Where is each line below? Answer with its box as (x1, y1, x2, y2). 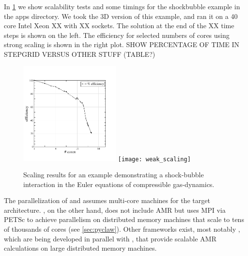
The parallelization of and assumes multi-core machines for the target (4, 195, 210, 205)
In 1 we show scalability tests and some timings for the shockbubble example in (4, 1, 240, 11)
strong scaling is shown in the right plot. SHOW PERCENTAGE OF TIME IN (4, 39, 240, 50)
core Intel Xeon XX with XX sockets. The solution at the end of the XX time (4, 20, 234, 31)
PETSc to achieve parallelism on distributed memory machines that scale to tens (4, 214, 244, 224)
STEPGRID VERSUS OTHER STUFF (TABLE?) (4, 49, 155, 59)
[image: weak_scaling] (118, 155, 191, 163)
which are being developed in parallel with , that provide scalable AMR (4, 233, 217, 243)
